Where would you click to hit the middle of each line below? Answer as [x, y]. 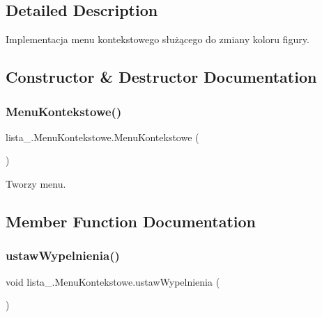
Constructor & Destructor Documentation [161, 77]
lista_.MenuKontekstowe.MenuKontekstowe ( [102, 137]
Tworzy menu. [36, 183]
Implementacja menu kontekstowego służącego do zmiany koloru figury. [158, 39]
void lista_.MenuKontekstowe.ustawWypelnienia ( [113, 281]
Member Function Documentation [131, 221]
